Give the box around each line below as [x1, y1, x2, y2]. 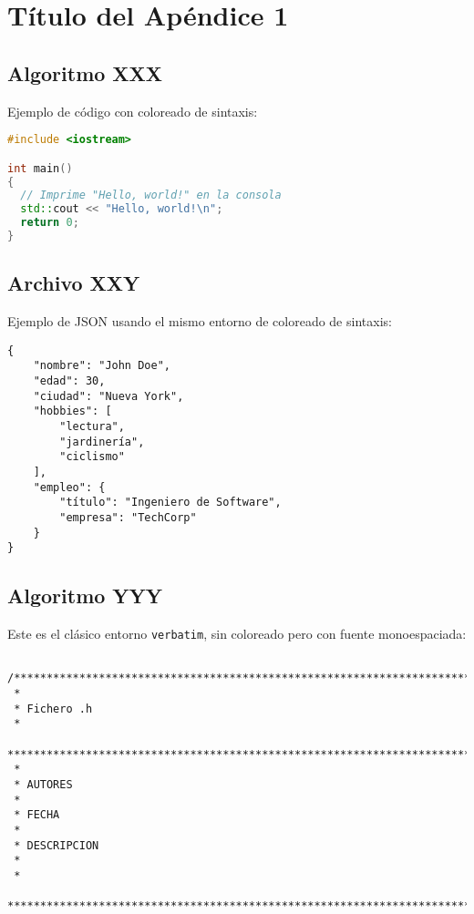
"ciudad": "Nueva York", [33, 389, 184, 403]
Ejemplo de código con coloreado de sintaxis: [7, 101, 258, 120]
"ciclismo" [59, 450, 125, 464]
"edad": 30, [33, 375, 106, 388]
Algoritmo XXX [7, 58, 163, 87]
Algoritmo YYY [7, 581, 163, 610]
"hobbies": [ [33, 405, 112, 418]
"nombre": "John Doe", [33, 359, 170, 373]
